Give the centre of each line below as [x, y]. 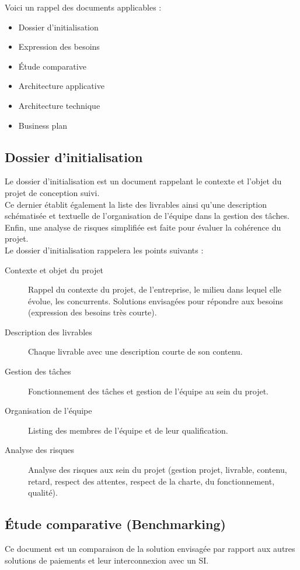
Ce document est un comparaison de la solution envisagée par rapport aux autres [150, 549]
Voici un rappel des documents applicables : [83, 7]
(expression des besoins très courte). [93, 312]
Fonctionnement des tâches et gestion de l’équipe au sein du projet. [148, 391]
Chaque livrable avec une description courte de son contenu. [135, 351]
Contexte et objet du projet [54, 269]
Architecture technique [59, 105]
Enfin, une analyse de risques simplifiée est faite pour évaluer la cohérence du [143, 227]
